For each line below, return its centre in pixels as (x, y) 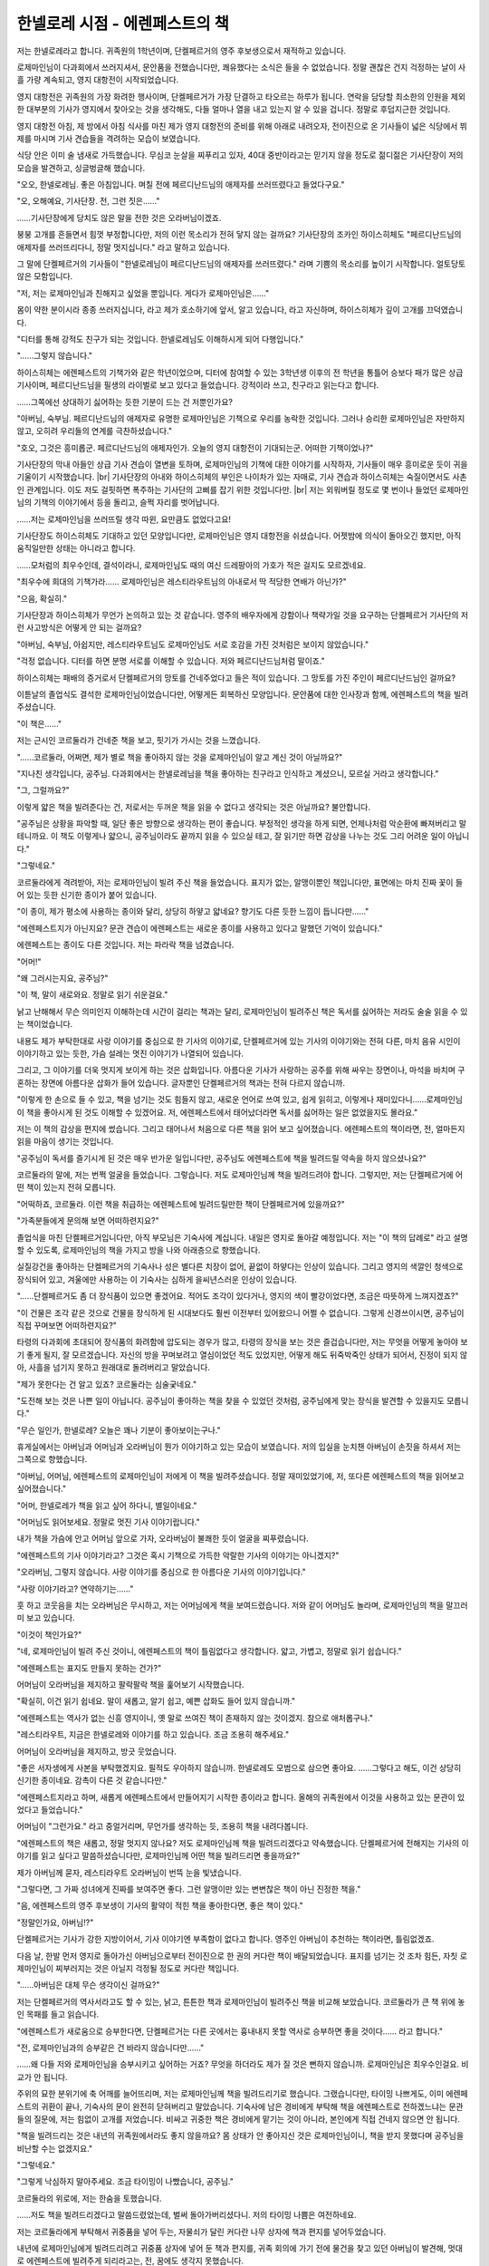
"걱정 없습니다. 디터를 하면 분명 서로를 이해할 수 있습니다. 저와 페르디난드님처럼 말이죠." (171, 661)
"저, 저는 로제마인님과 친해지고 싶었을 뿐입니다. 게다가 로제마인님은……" (143, 293)
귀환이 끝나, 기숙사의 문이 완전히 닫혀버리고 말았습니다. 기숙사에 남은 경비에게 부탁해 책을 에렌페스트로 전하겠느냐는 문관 (252, 2106)
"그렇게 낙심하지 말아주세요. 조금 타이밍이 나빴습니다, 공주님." (125, 2182)
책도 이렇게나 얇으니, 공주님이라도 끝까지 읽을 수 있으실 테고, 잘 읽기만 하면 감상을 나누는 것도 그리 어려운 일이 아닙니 (265, 836)
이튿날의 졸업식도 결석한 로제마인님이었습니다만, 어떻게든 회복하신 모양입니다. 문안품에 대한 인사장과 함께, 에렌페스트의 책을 (234, 694)
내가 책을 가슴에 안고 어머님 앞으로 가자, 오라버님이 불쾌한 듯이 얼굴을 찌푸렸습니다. (163, 1539)
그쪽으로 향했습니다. (52, 1459)
